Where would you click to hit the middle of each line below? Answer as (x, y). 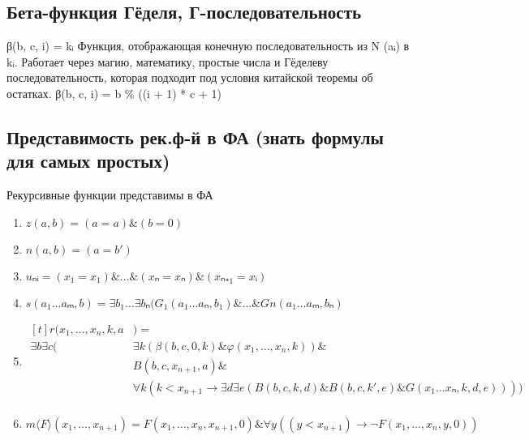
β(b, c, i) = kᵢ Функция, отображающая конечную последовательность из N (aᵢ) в (208, 46)
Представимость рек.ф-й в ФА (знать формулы (195, 137)
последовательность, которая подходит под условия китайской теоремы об (190, 77)
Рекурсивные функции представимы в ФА (110, 195)
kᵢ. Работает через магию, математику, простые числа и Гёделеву (168, 61)
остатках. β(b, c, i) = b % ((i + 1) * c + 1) (114, 93)
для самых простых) (88, 161)
